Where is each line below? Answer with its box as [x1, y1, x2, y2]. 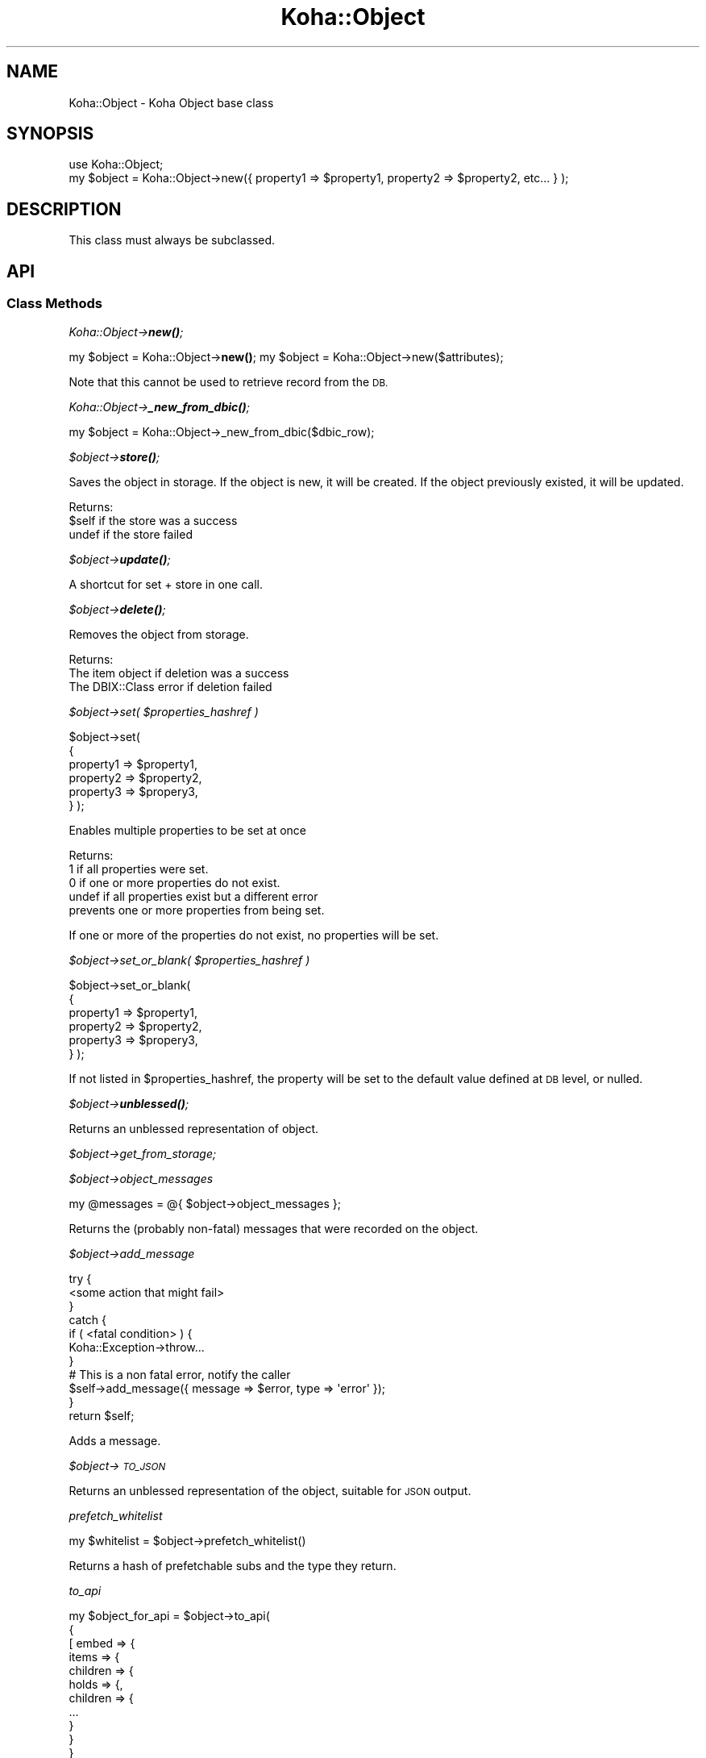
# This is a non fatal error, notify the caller [69, 1367, 291, 1381]
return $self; [69, 1408, 135, 1423]
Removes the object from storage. [69, 627, 249, 641]
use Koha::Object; [69, 157, 164, 172]
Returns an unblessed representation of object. [69, 1121, 319, 1135]
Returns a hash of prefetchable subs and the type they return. [69, 1558, 397, 1573]
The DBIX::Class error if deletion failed [69, 679, 272, 694]
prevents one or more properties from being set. [69, 902, 325, 917]
